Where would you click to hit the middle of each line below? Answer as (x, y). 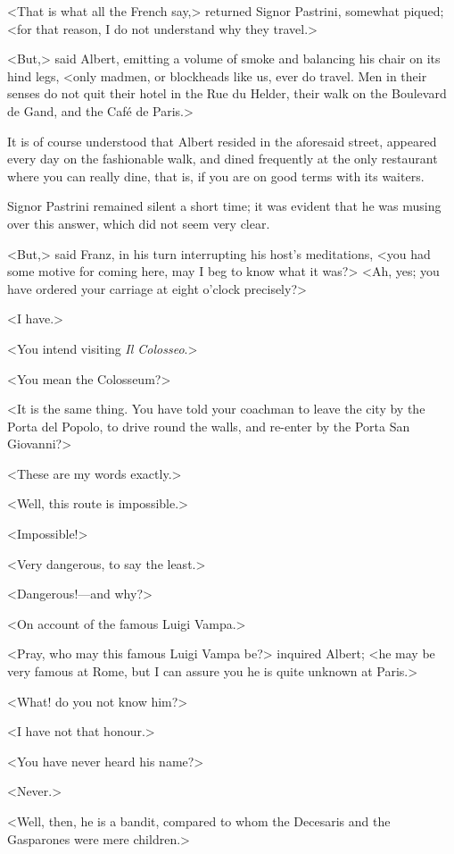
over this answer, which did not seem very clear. (139, 223)
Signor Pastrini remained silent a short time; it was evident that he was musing (224, 206)
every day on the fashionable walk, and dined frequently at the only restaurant (223, 159)
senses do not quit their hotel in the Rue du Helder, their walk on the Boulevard (227, 93)
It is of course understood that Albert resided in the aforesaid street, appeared (222, 141)
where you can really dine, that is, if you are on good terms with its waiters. (216, 176)
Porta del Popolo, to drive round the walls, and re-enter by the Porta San (209, 426)
